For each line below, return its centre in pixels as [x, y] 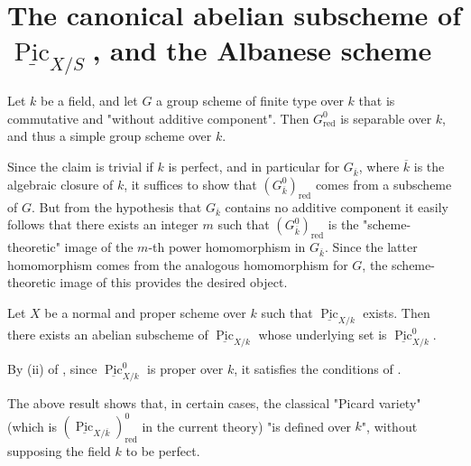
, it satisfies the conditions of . [318, 369]
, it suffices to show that [190, 184]
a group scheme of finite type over [250, 101]
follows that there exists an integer [103, 224]
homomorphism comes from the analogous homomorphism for [178, 264]
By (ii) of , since [52, 369]
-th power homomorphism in [227, 247]
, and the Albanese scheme [262, 50]
